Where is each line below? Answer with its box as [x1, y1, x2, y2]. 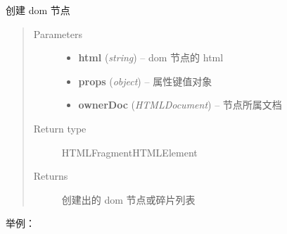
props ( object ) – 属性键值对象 [78, 73, 212, 88]
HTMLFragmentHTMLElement [61, 144, 198, 159]
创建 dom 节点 [6, 3, 70, 17]
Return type [33, 121, 87, 135]
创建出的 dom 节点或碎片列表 [61, 192, 196, 207]
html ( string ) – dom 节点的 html [78, 50, 224, 65]
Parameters [33, 26, 82, 41]
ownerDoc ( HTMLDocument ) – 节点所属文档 [78, 97, 282, 112]
